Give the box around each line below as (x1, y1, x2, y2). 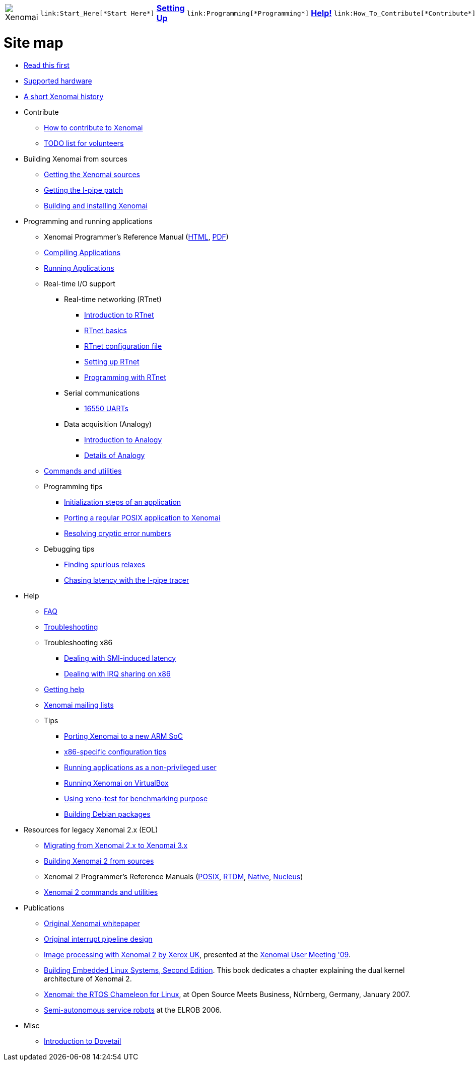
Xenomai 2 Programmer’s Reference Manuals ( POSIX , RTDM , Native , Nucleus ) (44, 872, 303, 881)
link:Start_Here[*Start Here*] (40, 9, 155, 17)
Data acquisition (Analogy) (64, 419, 152, 428)
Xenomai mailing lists (44, 700, 114, 709)
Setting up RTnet (84, 357, 140, 366)
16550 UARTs (84, 404, 128, 413)
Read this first (24, 60, 70, 69)
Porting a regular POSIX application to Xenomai (64, 513, 221, 522)
